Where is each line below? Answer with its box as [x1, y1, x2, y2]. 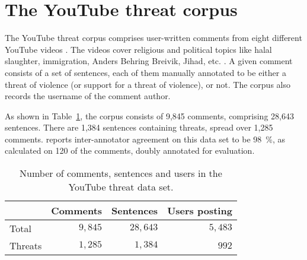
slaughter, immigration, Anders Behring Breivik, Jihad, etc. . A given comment [5, 55, 293, 67]
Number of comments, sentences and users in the [20, 166, 222, 180]
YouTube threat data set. [68, 180, 174, 194]
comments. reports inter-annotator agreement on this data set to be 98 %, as [5, 132, 286, 145]
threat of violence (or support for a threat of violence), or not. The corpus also [5, 78, 290, 90]
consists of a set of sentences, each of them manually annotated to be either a [5, 66, 286, 78]
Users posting [167, 204, 232, 218]
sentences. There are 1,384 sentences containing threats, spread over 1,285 [5, 121, 273, 134]
